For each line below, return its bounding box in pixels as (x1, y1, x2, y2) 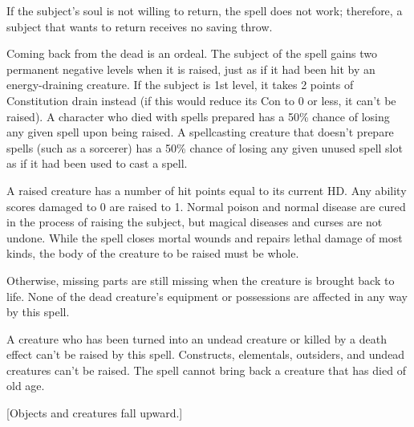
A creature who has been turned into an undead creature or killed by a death (6, 330, 387, 347)
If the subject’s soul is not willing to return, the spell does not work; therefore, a (6, 2, 403, 18)
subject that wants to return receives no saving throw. (6, 18, 273, 35)
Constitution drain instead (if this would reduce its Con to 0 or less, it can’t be (6, 91, 396, 108)
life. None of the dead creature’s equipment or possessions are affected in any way (6, 287, 408, 304)
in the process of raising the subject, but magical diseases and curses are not (6, 213, 383, 230)
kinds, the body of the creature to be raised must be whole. (6, 245, 299, 262)
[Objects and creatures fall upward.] (6, 405, 183, 421)
